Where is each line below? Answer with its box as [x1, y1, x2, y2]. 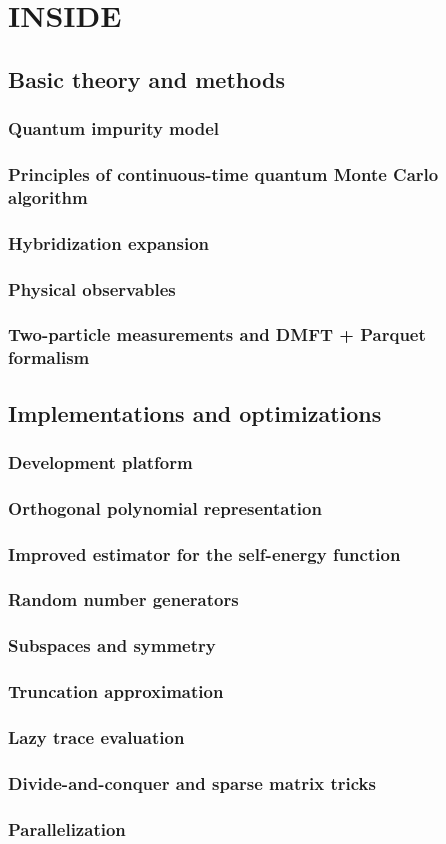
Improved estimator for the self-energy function [8, 541, 401, 566]
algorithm [8, 184, 88, 209]
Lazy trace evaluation [8, 724, 185, 749]
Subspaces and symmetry [8, 633, 216, 658]
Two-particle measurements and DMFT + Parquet [8, 322, 426, 347]
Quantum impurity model [8, 116, 220, 141]
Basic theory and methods [8, 63, 285, 94]
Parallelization [8, 816, 126, 841]
